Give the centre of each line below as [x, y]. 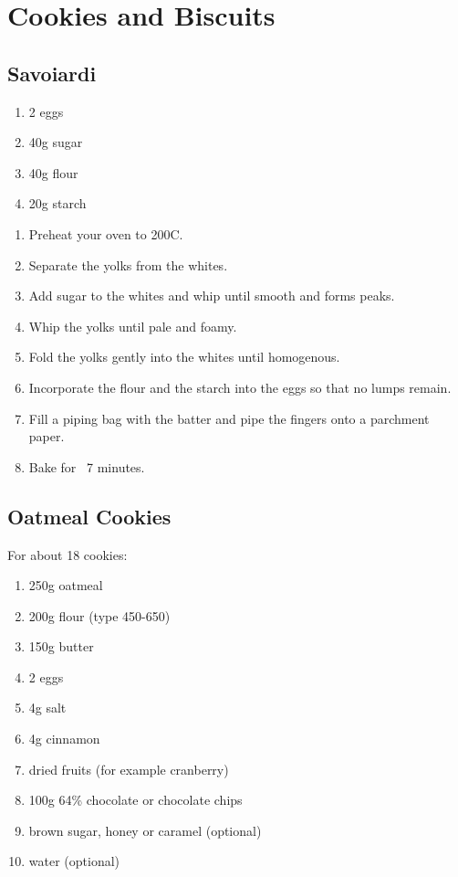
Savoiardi [52, 73]
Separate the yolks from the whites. [128, 264]
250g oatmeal [66, 585]
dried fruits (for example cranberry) [129, 769]
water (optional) [74, 861]
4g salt [47, 708]
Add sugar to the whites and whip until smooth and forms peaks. [212, 296]
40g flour [53, 172]
